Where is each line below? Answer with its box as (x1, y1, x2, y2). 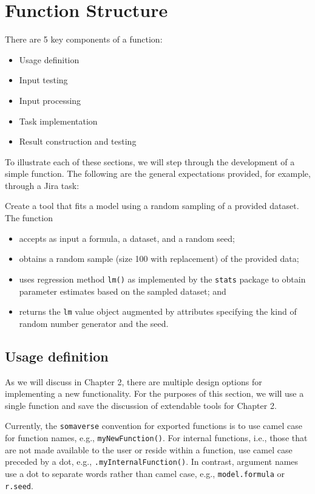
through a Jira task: (5, 179, 80, 191)
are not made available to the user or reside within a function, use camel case (5, 443, 293, 456)
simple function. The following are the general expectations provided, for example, (5, 167, 311, 180)
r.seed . (5, 479, 33, 492)
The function (5, 211, 53, 224)
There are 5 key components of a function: (5, 33, 163, 46)
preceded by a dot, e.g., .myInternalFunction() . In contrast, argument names (5, 455, 299, 468)
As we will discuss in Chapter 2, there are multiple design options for (5, 375, 262, 388)
